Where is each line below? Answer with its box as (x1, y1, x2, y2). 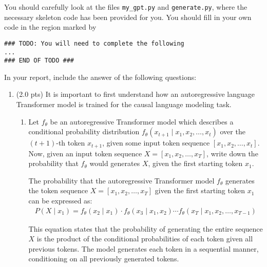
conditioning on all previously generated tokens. (28, 253, 179, 264)
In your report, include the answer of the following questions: (4, 71, 197, 82)
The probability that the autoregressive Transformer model (28, 175, 215, 186)
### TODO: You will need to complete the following (4, 39, 184, 47)
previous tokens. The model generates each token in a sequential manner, (28, 243, 259, 254)
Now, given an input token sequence (28, 148, 142, 158)
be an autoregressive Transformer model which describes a (50, 116, 234, 127)
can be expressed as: (28, 195, 92, 206)
